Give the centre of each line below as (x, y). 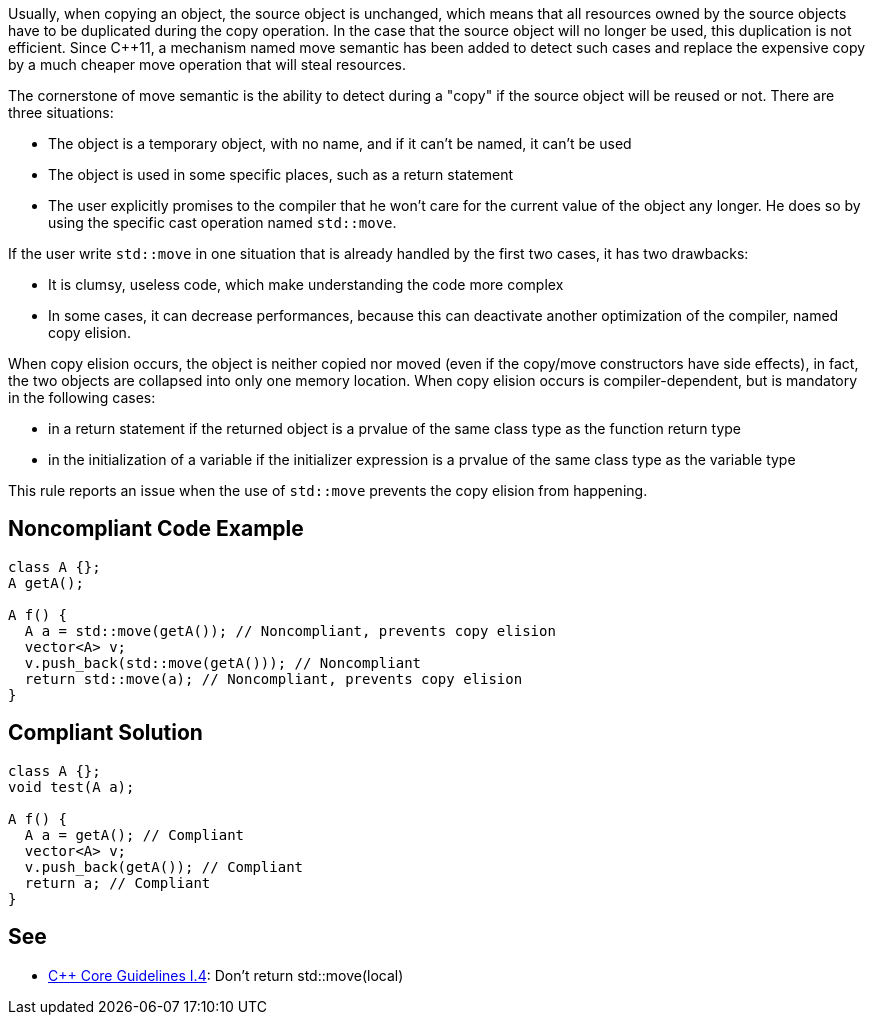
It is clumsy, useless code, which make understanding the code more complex (306, 284)
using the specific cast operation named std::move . (222, 222)
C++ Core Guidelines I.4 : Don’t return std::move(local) (226, 975)
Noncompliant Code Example (156, 529)
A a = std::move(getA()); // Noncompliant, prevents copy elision (290, 630)
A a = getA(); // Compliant (134, 834)
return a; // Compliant (117, 882)
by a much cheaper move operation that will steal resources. (207, 64)
